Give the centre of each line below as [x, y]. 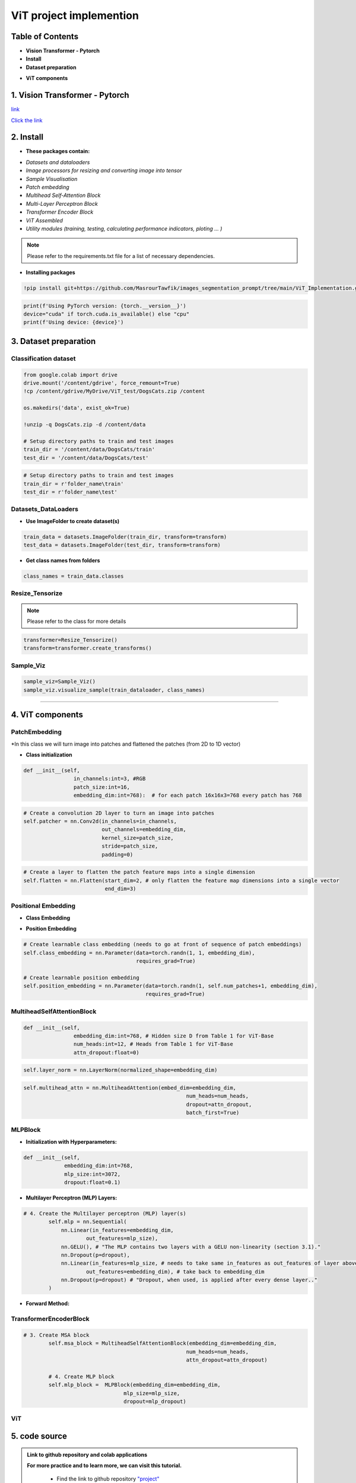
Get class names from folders [63, 560]
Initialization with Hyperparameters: [71, 1141]
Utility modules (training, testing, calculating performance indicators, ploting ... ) [124, 228]
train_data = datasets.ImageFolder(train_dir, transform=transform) [125, 537]
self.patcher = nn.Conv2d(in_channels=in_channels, [100, 821]
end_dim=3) [120, 889]
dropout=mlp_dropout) [155, 1402]
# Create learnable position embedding [81, 978]
